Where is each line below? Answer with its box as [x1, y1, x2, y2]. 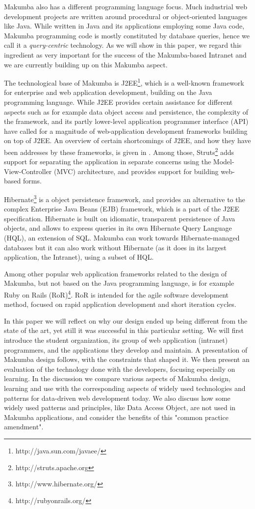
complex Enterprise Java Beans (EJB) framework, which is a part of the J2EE [4, 204, 240, 214]
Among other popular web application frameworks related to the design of [4, 268, 227, 278]
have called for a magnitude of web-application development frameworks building [4, 125, 248, 136]
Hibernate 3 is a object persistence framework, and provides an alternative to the [4, 193, 245, 204]
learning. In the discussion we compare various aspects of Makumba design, [4, 373, 230, 384]
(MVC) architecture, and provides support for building [53, 166, 219, 176]
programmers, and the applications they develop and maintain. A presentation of [4, 344, 248, 355]
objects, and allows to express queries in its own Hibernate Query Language [4, 223, 232, 233]
